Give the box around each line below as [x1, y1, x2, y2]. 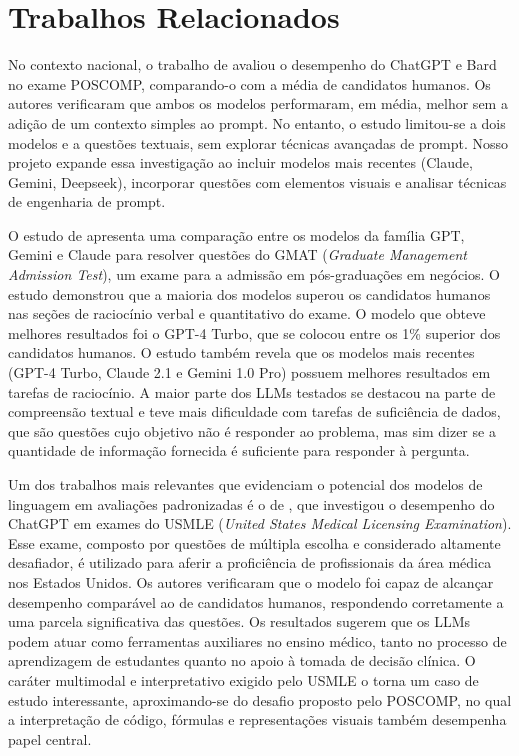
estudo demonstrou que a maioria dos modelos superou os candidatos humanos [8, 283, 491, 304]
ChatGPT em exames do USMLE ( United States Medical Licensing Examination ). [8, 513, 512, 534]
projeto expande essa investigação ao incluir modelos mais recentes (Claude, [8, 152, 473, 173]
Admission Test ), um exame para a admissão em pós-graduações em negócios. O [8, 264, 500, 285]
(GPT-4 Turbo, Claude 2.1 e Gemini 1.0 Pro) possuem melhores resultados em [8, 362, 491, 383]
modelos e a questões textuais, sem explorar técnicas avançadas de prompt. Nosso [8, 132, 509, 153]
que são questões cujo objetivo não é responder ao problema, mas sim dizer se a [8, 420, 496, 441]
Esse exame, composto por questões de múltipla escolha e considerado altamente [8, 532, 501, 553]
